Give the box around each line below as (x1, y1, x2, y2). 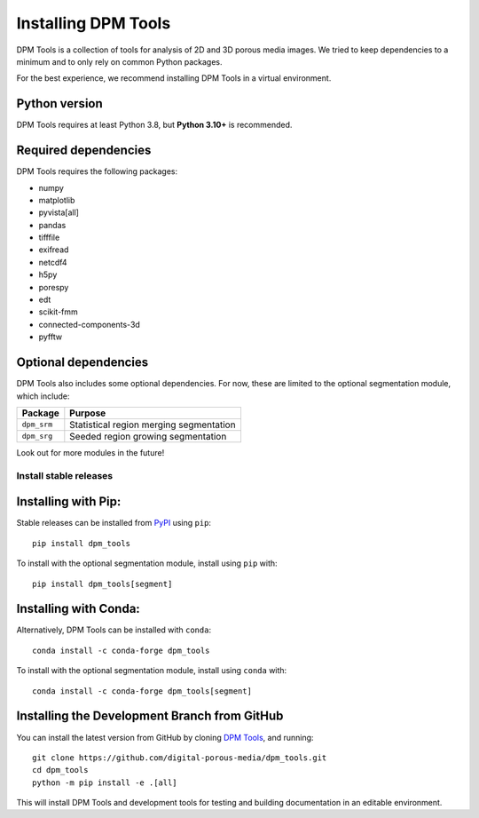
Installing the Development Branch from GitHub (16, 709, 284, 724)
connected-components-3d (38, 319, 141, 330)
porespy (38, 282, 69, 292)
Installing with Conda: (16, 601, 141, 616)
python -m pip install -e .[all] (32, 777, 177, 788)
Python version (16, 96, 104, 111)
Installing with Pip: (16, 494, 122, 510)
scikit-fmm (38, 306, 79, 317)
